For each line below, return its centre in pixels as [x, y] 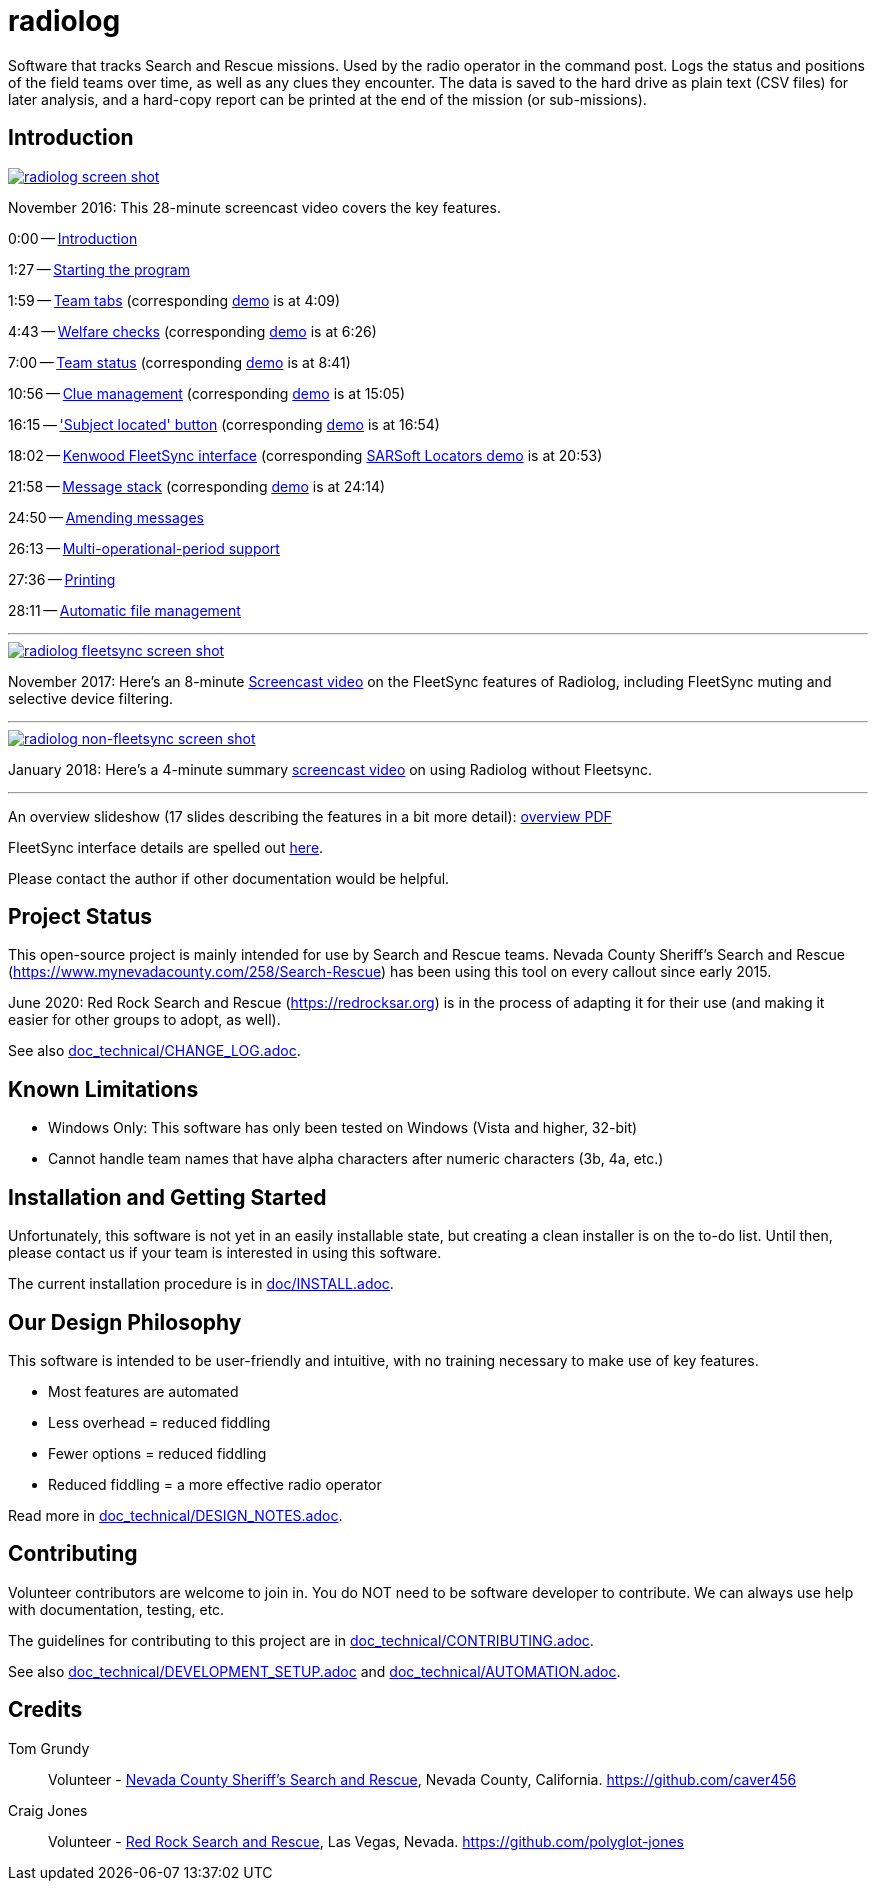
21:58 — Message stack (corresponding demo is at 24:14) [197, 486]
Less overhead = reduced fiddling [159, 1422]
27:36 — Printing [62, 579]
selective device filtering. [91, 698]
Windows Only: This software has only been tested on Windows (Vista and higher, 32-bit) [343, 1128]
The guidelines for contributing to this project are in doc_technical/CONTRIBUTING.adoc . [301, 1640]
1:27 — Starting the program [99, 269]
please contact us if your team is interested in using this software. [225, 1253]
